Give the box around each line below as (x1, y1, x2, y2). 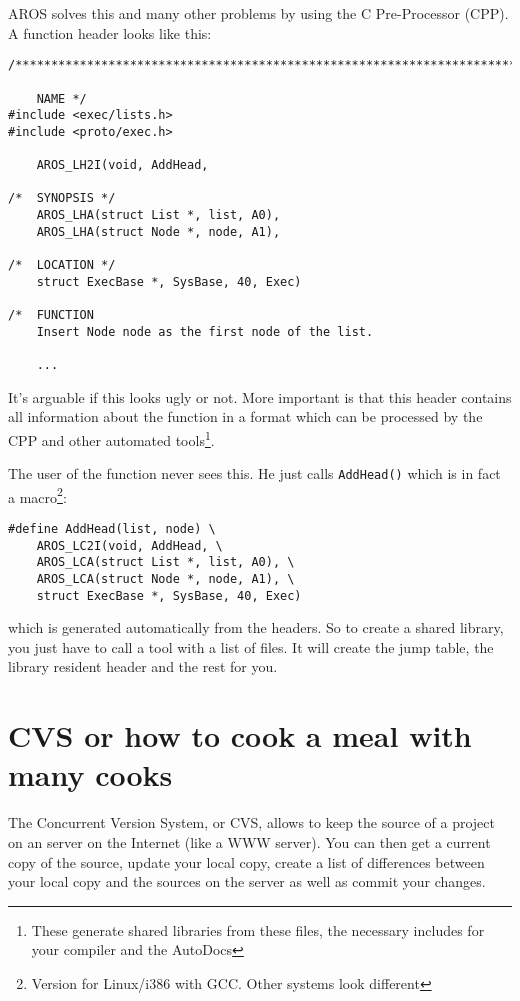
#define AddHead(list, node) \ (8, 522, 216, 536)
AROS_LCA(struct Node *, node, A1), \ (36, 571, 295, 586)
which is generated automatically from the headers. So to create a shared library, (8, 617, 504, 638)
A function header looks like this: (8, 22, 212, 43)
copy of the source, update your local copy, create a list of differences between (8, 851, 485, 872)
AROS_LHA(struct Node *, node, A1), (36, 224, 281, 239)
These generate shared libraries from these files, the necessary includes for (31, 919, 485, 940)
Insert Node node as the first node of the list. (36, 324, 374, 339)
